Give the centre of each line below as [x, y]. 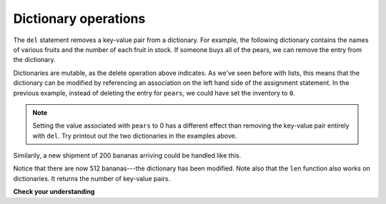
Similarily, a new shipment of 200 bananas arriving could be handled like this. [127, 155]
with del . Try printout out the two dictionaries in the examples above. [135, 136]
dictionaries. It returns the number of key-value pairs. [92, 178]
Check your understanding [54, 192]
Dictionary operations [79, 19]
